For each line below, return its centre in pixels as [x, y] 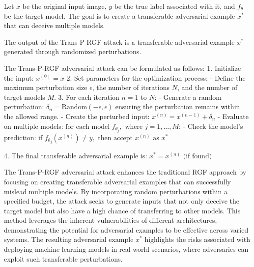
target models [25, 97]
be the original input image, [64, 6]
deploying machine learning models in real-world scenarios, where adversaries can [126, 249]
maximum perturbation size [46, 87]
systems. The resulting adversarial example [69, 239]
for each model [88, 127]
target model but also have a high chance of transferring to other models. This [122, 210]
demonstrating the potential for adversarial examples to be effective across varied [126, 229]
